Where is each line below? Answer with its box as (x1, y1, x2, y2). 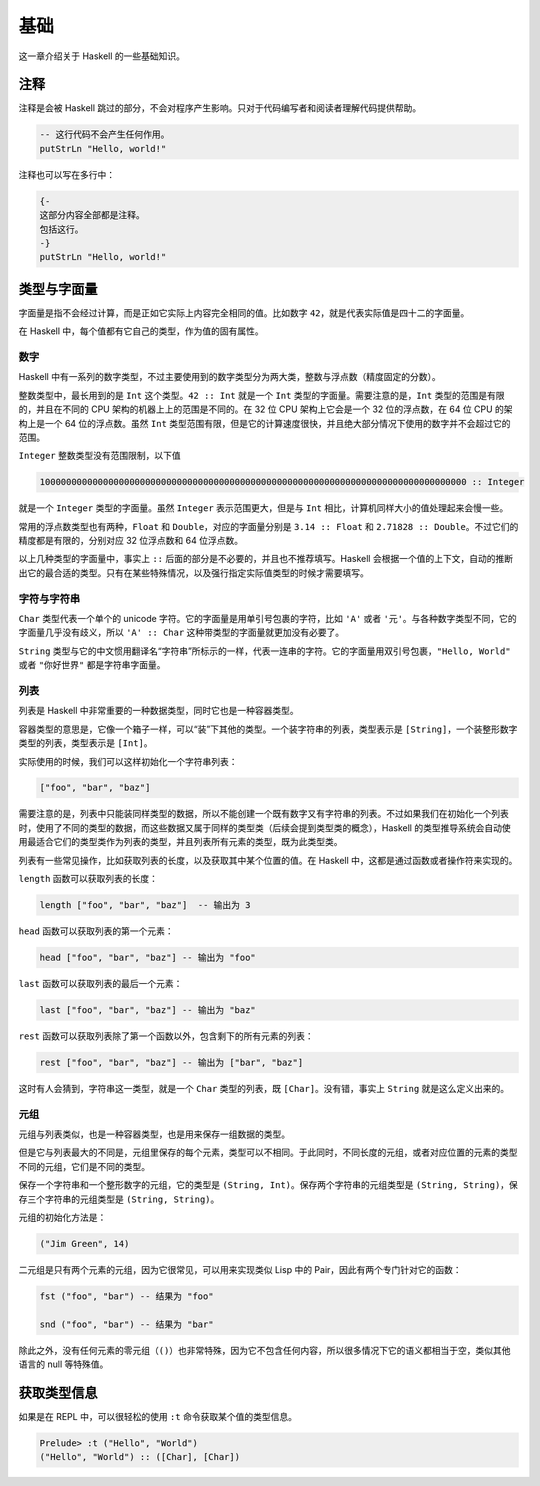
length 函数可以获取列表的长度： (18, 873, 159, 885)
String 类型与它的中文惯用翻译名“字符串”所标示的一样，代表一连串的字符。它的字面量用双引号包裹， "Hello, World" (18, 645, 511, 657)
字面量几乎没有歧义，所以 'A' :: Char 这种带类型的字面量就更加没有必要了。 (18, 626, 345, 639)
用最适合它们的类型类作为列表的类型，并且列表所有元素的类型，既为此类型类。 (18, 836, 343, 848)
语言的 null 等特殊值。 (18, 1358, 109, 1370)
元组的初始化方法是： (18, 1211, 107, 1223)
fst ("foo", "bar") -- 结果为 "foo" (39, 1290, 214, 1302)
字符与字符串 (18, 591, 81, 605)
